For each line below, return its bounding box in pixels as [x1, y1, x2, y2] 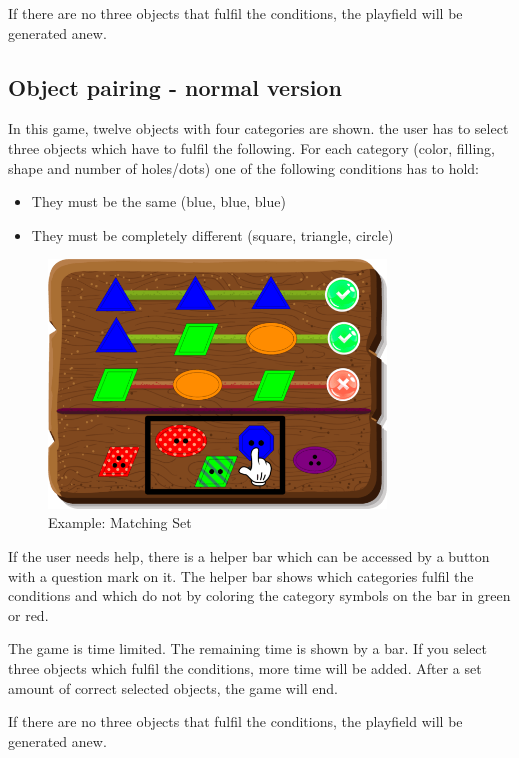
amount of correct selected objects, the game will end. [8, 677, 338, 698]
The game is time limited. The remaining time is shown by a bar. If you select [8, 638, 488, 659]
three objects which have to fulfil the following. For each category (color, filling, [8, 137, 495, 158]
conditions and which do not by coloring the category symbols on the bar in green [8, 585, 511, 606]
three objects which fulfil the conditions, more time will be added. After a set [8, 658, 482, 679]
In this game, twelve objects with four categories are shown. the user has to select [8, 118, 509, 139]
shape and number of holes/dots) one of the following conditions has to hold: [8, 157, 480, 178]
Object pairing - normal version [8, 71, 342, 102]
